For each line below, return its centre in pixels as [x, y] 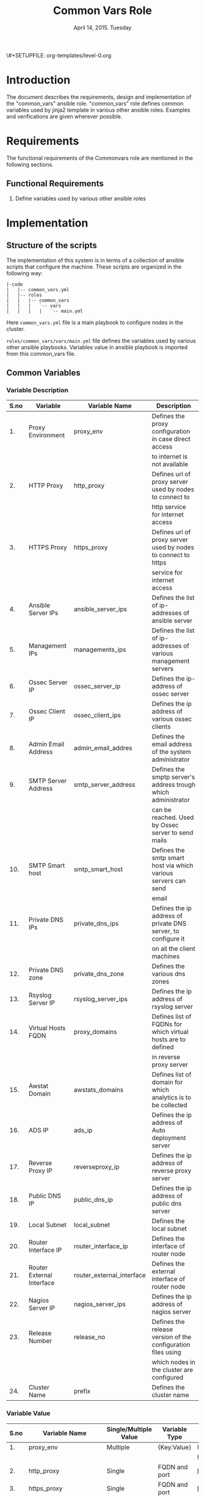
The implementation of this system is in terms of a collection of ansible [95, 260]
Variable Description [38, 390]
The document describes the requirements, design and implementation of [99, 97]
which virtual [170, 1032]
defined [163, 1047]
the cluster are [172, 1370]
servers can [169, 881]
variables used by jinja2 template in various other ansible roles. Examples [98, 110]
